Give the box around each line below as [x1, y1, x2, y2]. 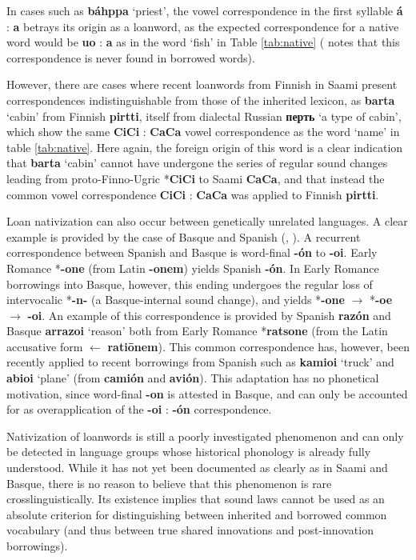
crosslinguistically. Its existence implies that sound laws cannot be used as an [6, 490, 385, 507]
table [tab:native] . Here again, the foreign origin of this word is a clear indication [6, 138, 403, 155]
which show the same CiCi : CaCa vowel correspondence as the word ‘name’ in [6, 123, 400, 140]
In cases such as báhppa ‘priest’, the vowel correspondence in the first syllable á [6, 2, 403, 18]
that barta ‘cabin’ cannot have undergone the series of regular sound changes [6, 154, 388, 171]
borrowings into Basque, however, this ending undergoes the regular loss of [6, 275, 373, 292]
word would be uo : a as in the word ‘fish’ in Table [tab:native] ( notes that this [6, 34, 400, 50]
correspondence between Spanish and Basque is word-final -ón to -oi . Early [6, 244, 378, 261]
